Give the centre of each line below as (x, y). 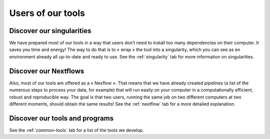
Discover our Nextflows (47, 71)
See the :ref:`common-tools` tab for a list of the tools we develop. (76, 130)
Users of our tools (47, 13)
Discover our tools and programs (61, 118)
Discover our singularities (50, 31)
